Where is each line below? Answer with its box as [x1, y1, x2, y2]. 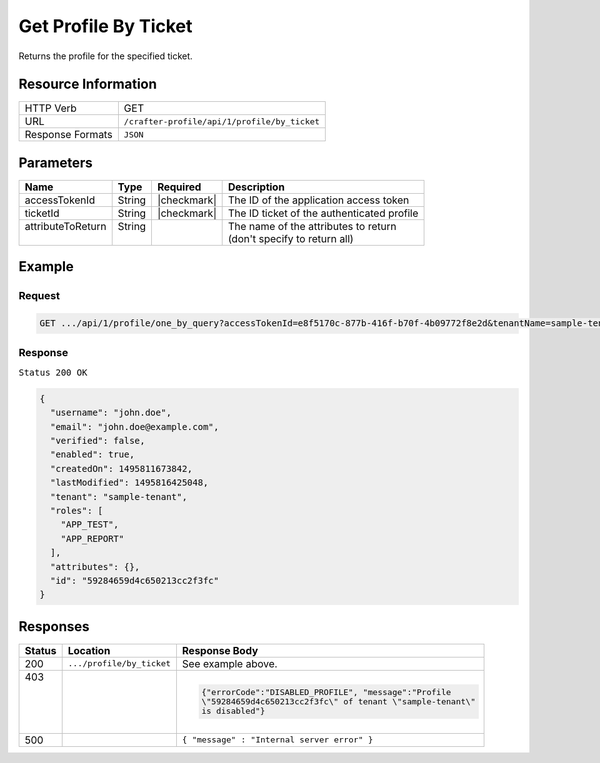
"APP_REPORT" [60, 533, 125, 544]
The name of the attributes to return [227, 219, 397, 233]
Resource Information [18, 76, 157, 93]
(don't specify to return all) [227, 231, 354, 245]
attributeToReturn [24, 219, 107, 233]
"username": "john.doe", [50, 407, 172, 419]
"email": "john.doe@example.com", [50, 421, 220, 432]
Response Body [181, 643, 259, 657]
